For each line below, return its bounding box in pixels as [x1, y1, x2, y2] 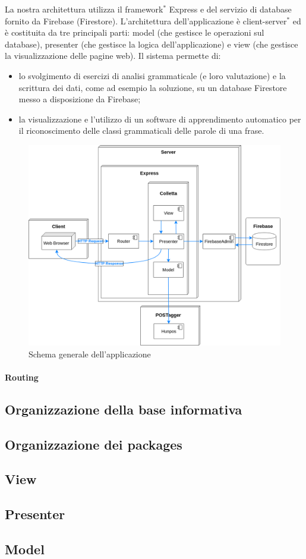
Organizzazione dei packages [5, 435, 182, 453]
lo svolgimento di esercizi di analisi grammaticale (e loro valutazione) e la [18, 69, 286, 81]
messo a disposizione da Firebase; [18, 93, 141, 105]
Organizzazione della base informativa [5, 400, 242, 418]
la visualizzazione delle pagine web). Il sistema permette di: [5, 49, 221, 62]
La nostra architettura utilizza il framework [5, 3, 163, 15]
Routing [5, 370, 39, 383]
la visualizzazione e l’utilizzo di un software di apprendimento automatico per [18, 112, 301, 125]
